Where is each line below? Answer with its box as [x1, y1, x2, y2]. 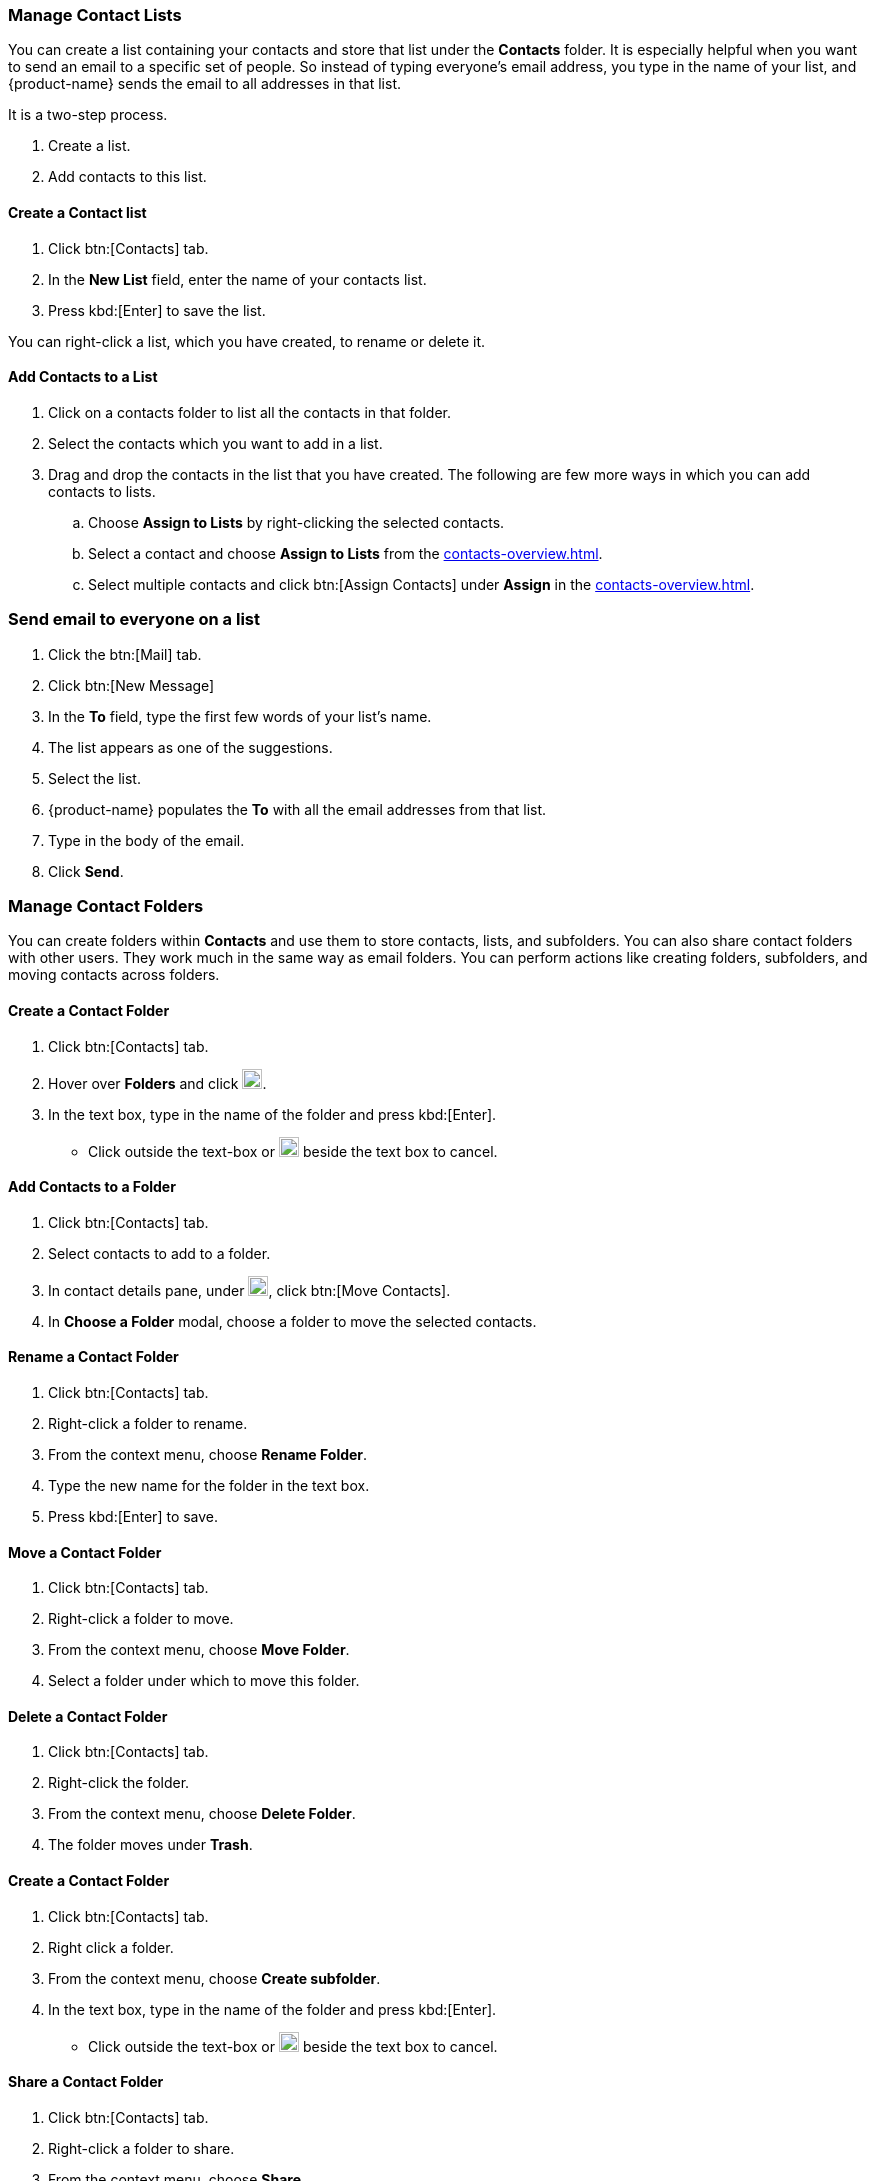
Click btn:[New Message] [48, 676, 215, 694]
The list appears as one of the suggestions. [48, 738, 333, 756]
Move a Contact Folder [8, 1543, 162, 1561]
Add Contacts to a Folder [8, 1178, 176, 1196]
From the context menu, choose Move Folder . [48, 1641, 350, 1659]
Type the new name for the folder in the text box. [48, 1476, 370, 1494]
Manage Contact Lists [8, 5, 182, 25]
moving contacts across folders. [8, 966, 220, 984]
